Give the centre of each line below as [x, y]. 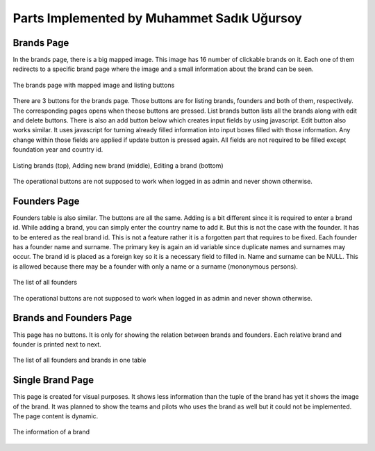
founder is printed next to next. [57, 344]
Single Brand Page [53, 380]
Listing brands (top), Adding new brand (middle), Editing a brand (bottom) [118, 165]
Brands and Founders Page [72, 318]
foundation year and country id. [58, 150]
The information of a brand [51, 432]
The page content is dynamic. [56, 416]
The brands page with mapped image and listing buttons [94, 85]
